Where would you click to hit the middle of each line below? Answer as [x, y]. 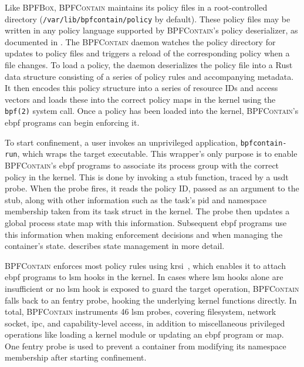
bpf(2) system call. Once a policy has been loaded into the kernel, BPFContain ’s [152, 111]
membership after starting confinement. [76, 357]
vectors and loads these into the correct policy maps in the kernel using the [140, 99]
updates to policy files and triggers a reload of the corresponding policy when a [147, 53]
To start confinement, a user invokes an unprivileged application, [121, 142]
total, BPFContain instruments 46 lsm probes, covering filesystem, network [141, 312]
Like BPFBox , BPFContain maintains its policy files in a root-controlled [136, 7]
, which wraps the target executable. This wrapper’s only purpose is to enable [157, 154]
